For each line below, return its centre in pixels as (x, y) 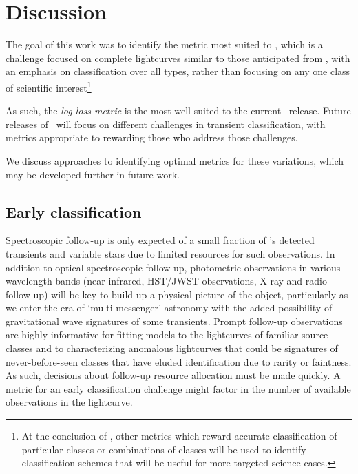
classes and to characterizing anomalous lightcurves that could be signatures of (172, 348)
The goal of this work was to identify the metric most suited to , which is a (164, 44)
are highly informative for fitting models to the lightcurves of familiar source (167, 334)
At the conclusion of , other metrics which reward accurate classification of (179, 436)
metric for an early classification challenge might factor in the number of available (178, 388)
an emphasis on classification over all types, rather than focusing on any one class (178, 71)
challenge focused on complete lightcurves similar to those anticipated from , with (178, 58)
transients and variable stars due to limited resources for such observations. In (170, 253)
